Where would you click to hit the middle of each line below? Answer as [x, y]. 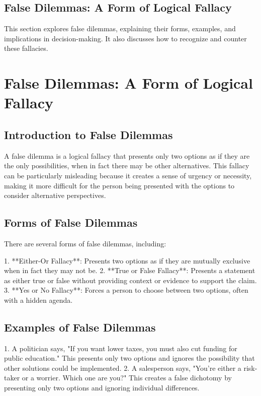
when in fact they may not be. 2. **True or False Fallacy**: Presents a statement [130, 270]
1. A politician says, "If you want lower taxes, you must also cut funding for [121, 348]
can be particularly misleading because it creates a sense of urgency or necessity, [128, 175]
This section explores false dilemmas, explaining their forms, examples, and [120, 28]
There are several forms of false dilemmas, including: [85, 243]
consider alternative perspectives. [55, 195]
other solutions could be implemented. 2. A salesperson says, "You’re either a [123, 368]
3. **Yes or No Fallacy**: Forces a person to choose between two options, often [126, 290]
